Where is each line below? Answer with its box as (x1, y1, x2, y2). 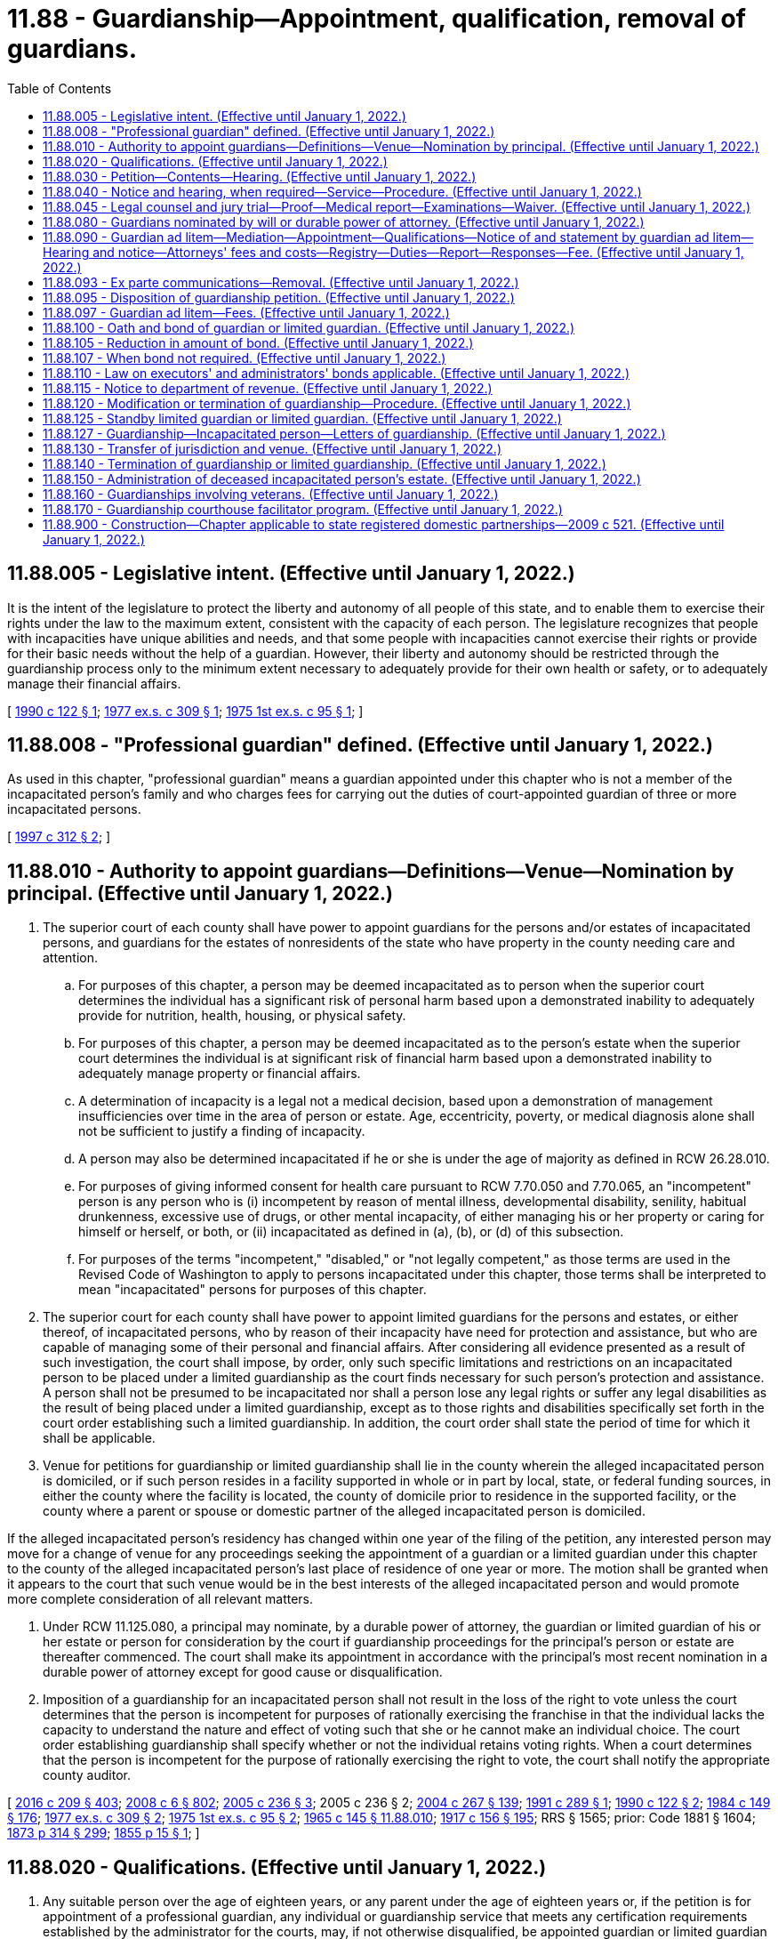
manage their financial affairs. (7, 675, 181, 691)
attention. (43, 950, 98, 966)
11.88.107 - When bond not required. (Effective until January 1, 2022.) (43, 350, 446, 366)
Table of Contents (7, 80, 112, 96)
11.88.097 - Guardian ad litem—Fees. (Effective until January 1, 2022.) (43, 304, 450, 320)
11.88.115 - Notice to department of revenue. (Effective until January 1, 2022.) (43, 380, 493, 396)
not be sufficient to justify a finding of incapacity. (78, 1123, 365, 1139)
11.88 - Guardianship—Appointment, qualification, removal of (7, 4, 746, 34)
